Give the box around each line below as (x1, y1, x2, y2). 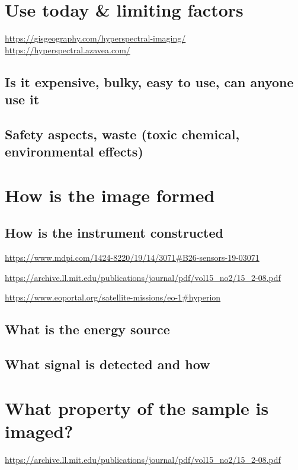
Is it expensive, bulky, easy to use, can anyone (5, 72, 294, 91)
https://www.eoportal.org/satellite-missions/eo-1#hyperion (5, 291, 221, 303)
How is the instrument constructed (5, 223, 223, 242)
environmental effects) (5, 142, 143, 161)
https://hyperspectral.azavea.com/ (5, 43, 130, 56)
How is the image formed (5, 183, 215, 207)
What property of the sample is (5, 395, 269, 420)
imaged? (5, 418, 73, 443)
